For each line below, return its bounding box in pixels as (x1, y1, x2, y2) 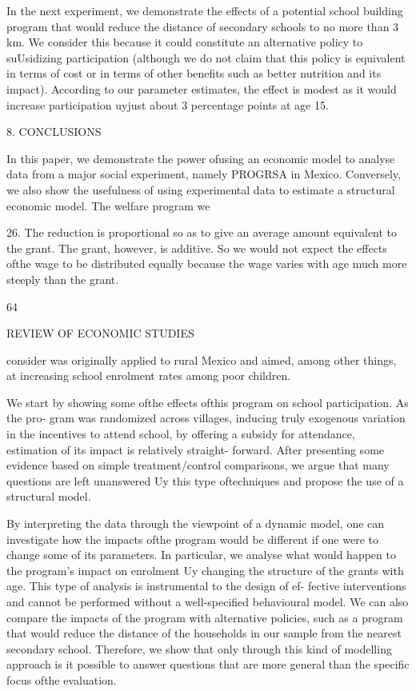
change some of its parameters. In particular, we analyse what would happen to (6, 546, 396, 563)
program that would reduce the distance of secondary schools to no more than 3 (6, 18, 399, 34)
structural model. (6, 488, 91, 505)
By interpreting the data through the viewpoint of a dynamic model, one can (6, 515, 385, 532)
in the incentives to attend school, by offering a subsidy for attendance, (6, 425, 355, 442)
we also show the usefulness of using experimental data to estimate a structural (6, 181, 395, 198)
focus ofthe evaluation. (6, 671, 117, 688)
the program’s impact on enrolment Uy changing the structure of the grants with (6, 561, 404, 578)
